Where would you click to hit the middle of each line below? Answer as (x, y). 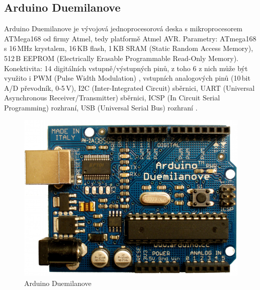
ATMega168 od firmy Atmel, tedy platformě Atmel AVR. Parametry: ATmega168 (130, 38)
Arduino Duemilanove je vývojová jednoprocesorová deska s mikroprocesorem (123, 28)
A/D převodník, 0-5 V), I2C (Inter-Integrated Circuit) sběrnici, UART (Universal (129, 88)
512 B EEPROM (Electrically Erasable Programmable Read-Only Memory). (121, 58)
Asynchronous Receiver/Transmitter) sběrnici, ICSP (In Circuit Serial (112, 98)
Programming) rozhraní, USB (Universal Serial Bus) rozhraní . (101, 107)
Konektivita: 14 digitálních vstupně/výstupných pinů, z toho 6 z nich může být (126, 68)
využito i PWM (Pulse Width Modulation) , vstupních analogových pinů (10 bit (127, 78)
